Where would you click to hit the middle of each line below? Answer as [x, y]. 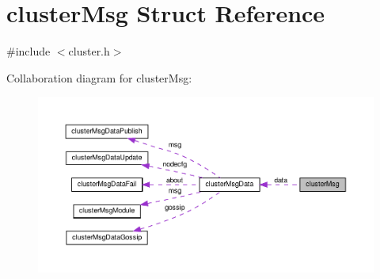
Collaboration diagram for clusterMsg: [99, 77]
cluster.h [89, 51]
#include [28, 51]
